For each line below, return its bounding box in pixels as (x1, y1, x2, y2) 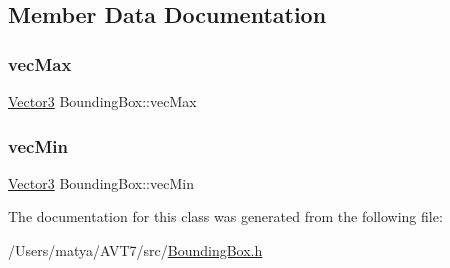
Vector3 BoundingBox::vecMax (8, 91, 197, 111)
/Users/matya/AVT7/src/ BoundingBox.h (8, 240, 263, 260)
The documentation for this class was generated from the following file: (8, 206, 443, 227)
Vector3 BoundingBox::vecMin (8, 172, 194, 193)
